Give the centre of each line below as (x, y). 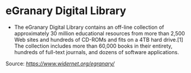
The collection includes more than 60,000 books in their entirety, (93, 46)
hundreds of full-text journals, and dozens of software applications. (96, 52)
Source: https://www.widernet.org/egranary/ (60, 64)
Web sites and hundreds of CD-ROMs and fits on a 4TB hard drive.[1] (98, 39)
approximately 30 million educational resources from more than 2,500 (99, 33)
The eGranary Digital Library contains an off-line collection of (89, 27)
